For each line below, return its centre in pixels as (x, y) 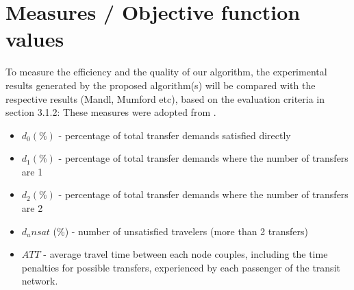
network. (40, 281)
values (35, 39)
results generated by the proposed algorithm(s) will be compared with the (161, 85)
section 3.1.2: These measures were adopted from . (111, 112)
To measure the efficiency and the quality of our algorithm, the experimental (166, 72)
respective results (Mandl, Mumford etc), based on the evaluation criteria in (165, 98)
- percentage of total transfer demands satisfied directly (175, 135)
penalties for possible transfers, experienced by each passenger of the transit (181, 267)
